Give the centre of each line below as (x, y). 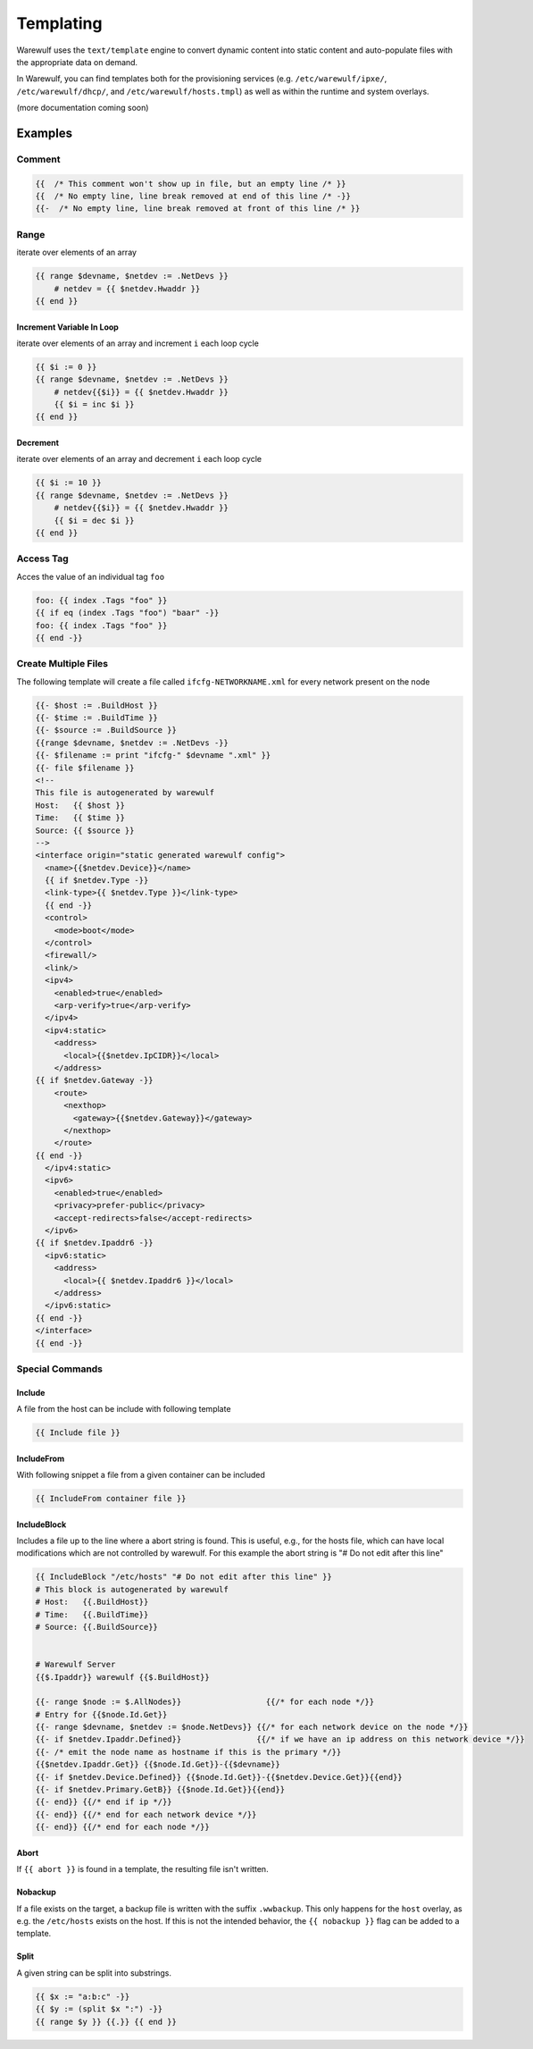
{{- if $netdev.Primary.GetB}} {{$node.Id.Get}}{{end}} (160, 1790)
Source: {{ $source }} (85, 830)
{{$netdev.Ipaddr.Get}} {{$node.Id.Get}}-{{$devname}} (158, 1764)
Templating (59, 23)
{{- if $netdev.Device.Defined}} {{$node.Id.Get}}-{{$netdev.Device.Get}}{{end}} (219, 1777)
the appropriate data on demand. (77, 62)
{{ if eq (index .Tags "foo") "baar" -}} (127, 613)
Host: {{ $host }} (80, 805)
